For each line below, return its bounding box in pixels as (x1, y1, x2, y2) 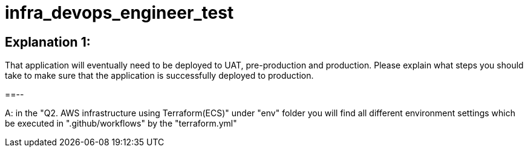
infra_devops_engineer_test (5, 2, 234, 23)
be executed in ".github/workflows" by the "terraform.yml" (5, 118, 237, 129)
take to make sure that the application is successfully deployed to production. (5, 70, 314, 81)
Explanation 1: (5, 34, 91, 50)
